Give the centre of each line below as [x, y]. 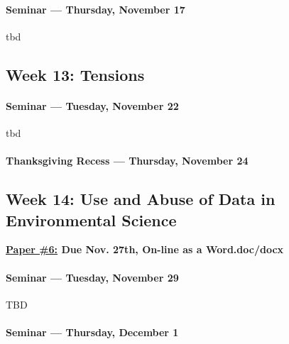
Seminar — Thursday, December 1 [92, 332]
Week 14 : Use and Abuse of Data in [141, 199]
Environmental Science [91, 220]
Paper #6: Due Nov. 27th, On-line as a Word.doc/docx [145, 249]
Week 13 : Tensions [75, 74]
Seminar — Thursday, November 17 [96, 9]
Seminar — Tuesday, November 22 [92, 105]
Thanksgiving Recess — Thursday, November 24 [127, 161]
